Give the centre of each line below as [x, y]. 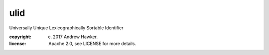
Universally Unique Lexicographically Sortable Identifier [67, 28]
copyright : [20, 37]
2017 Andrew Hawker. [75, 37]
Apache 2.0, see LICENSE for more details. [92, 44]
